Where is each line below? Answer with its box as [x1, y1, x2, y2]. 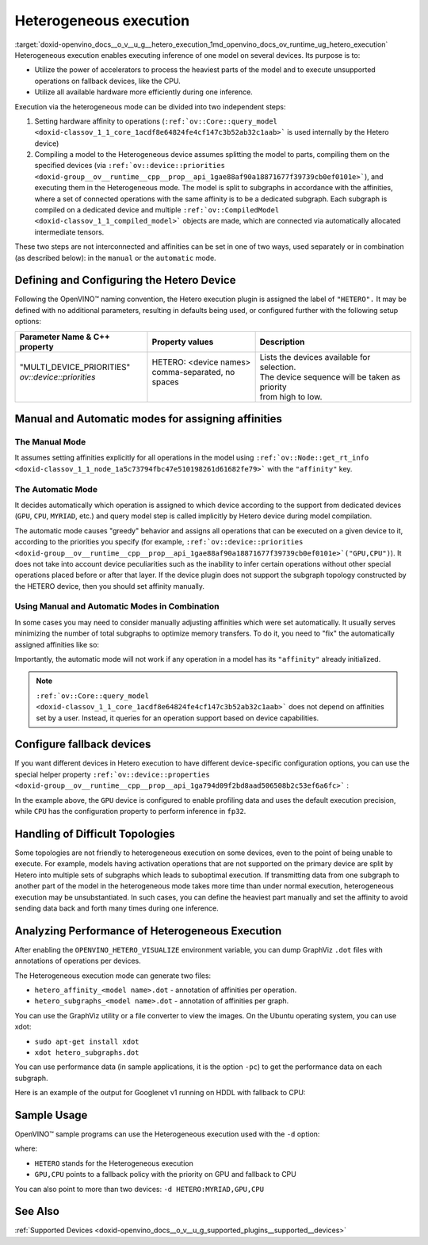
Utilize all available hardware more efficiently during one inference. [34, 87, 253, 97]
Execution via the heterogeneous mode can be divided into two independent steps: [14, 101, 286, 111]
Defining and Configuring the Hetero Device [14, 273, 236, 287]
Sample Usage [14, 1108, 88, 1121]
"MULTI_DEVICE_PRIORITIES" [19, 361, 131, 372]
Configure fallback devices [14, 738, 151, 751]
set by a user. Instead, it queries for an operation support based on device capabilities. [36, 713, 319, 723]
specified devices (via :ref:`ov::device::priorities [34, 161, 226, 170]
